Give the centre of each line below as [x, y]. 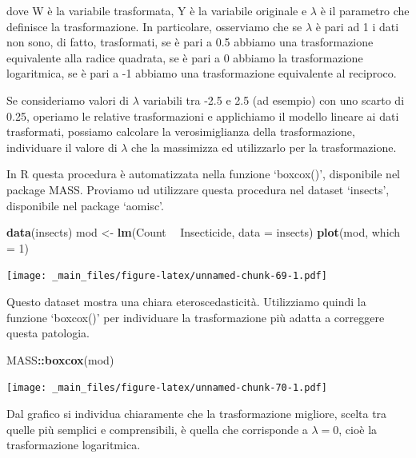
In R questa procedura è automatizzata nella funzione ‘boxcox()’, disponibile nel [204, 174]
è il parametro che [365, 10]
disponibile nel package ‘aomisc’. [85, 205]
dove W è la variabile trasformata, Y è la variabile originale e [157, 10]
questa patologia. [48, 333]
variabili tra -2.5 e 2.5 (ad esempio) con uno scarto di [274, 100]
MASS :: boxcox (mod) [60, 359]
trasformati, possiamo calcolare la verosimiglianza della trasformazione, [181, 131]
